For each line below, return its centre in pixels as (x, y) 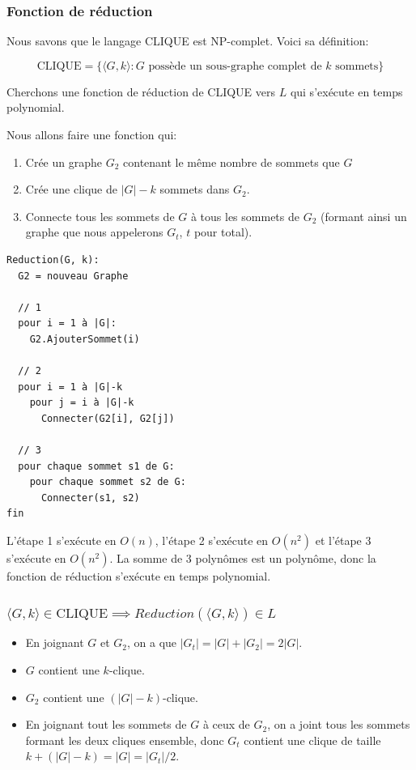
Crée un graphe (64, 162)
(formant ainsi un (364, 216)
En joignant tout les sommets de (106, 724)
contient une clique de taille (312, 740)
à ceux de (226, 724)
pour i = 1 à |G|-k (70, 387)
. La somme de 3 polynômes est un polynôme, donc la (243, 558)
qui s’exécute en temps (346, 91)
